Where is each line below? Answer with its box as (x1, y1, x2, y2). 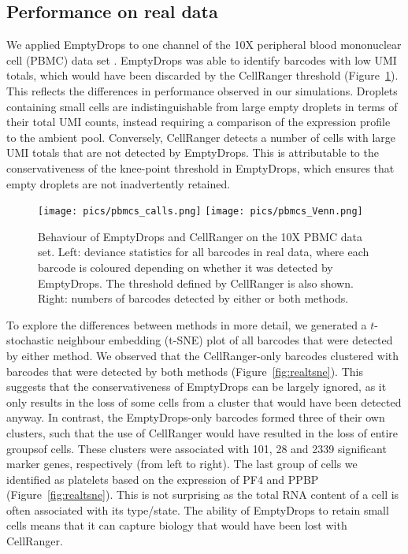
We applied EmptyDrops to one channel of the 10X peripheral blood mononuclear (6, 36, 402, 53)
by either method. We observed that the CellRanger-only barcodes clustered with (6, 347, 399, 363)
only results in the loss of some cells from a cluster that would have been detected (6, 393, 402, 410)
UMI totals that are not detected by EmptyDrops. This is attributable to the (6, 144, 379, 161)
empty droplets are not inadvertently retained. (6, 175, 231, 191)
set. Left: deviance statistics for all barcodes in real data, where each (38, 244, 369, 260)
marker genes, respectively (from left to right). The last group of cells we (6, 455, 358, 472)
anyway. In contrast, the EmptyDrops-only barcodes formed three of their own (6, 409, 385, 426)
